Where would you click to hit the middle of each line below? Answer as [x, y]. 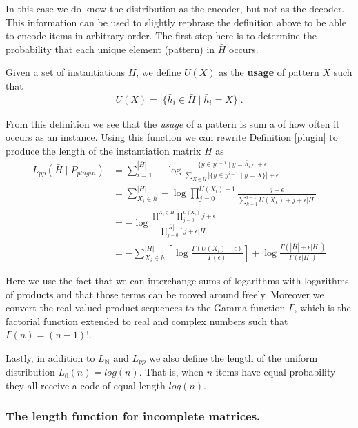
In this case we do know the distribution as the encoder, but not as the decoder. [175, 8]
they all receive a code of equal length [86, 385]
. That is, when [171, 372]
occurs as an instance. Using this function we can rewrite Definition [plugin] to [172, 137]
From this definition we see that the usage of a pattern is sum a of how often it [173, 123]
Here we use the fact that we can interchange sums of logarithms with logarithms [177, 280]
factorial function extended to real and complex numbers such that [147, 321]
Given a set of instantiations [65, 72]
